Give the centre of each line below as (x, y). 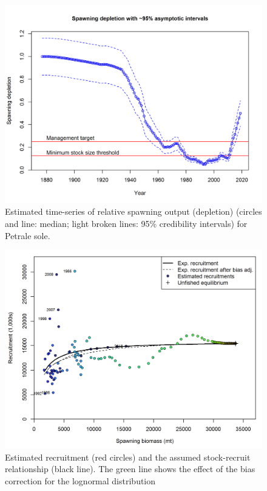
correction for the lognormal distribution (80, 480)
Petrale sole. (28, 235)
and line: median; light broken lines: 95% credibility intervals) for (126, 224)
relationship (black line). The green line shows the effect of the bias (130, 469)
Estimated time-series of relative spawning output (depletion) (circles (133, 211)
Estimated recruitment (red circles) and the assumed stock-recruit (128, 457)
